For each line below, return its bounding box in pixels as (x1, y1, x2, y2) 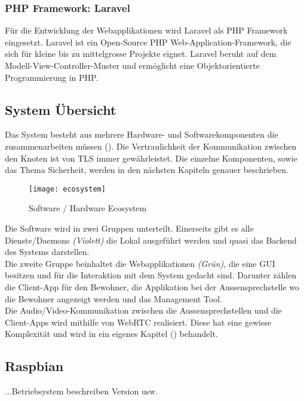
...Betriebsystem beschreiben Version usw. (5, 385, 158, 397)
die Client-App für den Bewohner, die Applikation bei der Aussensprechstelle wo (5, 280, 299, 293)
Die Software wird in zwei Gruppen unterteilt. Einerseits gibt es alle (5, 222, 254, 235)
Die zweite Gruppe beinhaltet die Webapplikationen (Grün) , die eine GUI (5, 257, 275, 269)
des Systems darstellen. (5, 245, 90, 258)
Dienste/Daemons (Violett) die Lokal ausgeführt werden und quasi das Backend (5, 233, 297, 246)
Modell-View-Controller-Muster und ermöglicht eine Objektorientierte (5, 59, 260, 71)
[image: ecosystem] (29, 184, 106, 193)
